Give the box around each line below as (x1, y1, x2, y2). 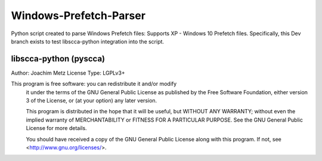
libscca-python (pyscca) (11, 54, 106, 64)
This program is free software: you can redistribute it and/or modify (11, 80, 177, 88)
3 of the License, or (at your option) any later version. (26, 97, 157, 104)
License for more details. (26, 125, 87, 132)
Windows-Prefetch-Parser (11, 9, 146, 22)
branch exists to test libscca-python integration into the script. (11, 38, 164, 45)
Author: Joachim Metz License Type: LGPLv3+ (11, 69, 125, 76)
